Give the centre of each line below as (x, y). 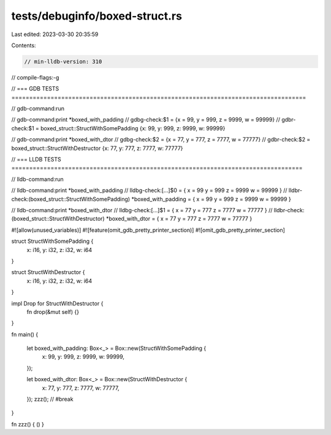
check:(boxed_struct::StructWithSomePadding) (71, 199)
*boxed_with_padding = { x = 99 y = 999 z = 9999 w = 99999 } (211, 199)
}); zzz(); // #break (50, 399)
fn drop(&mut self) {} (53, 311)
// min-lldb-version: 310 (63, 61)
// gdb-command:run (38, 109)
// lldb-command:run (37, 179)
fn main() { (25, 334)
